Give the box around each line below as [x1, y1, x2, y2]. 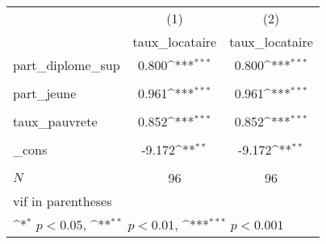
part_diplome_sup [13, 56, 120, 74]
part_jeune [13, 84, 77, 102]
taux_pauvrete [13, 112, 98, 130]
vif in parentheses [13, 192, 112, 210]
